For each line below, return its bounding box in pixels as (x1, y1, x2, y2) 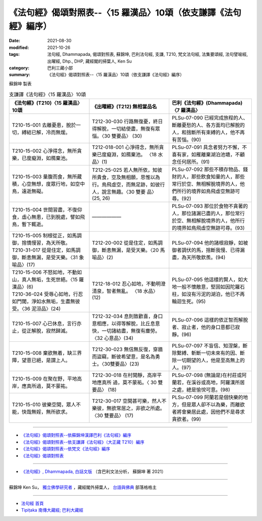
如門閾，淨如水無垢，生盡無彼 (12, 298, 80, 305)
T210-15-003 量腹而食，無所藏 (12, 173, 82, 180)
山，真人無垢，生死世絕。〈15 (12, 276, 78, 283)
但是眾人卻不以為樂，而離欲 (181, 401, 245, 408)
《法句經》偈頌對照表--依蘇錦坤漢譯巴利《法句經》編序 (21, 432, 131, 438)
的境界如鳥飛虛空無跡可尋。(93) (172, 225, 245, 232)
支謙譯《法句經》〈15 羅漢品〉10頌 (9, 91, 86, 98)
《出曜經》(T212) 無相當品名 (92, 103, 157, 110)
